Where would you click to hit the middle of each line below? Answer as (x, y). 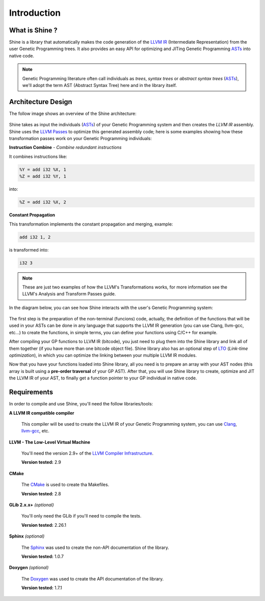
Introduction (35, 13)
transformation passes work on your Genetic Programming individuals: (80, 139)
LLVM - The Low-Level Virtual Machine (50, 442)
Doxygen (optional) (29, 568)
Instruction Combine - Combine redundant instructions (66, 147)
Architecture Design (40, 101)
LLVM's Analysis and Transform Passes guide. (69, 294)
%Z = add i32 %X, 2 (43, 202)
